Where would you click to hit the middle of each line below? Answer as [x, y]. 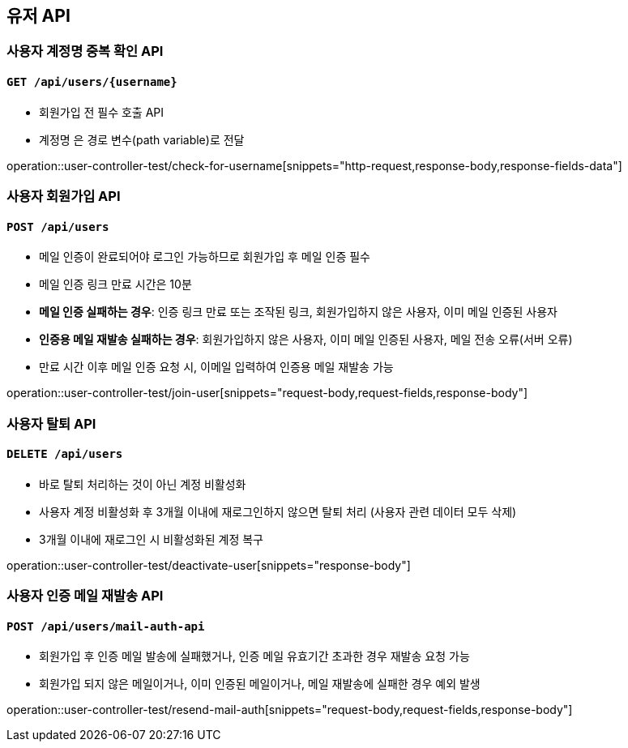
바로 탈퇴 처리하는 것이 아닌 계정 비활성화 [143, 484]
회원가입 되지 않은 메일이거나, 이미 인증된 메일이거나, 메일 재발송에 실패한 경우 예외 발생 [260, 684]
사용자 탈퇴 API [51, 423]
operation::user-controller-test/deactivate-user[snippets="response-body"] [209, 565]
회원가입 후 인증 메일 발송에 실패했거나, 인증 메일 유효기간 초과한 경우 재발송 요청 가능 [254, 656]
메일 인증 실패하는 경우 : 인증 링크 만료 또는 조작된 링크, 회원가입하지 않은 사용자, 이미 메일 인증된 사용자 [298, 312]
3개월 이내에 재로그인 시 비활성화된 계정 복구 [151, 539]
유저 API [38, 16]
